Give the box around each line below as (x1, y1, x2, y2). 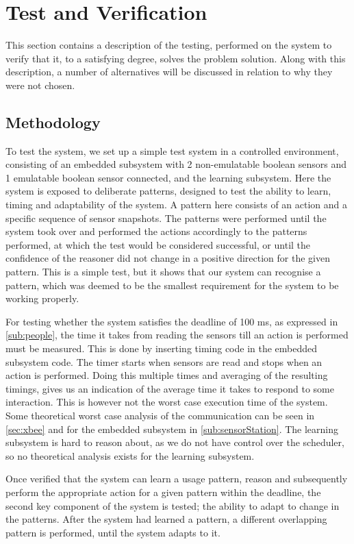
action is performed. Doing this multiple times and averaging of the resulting (5, 368, 328, 382)
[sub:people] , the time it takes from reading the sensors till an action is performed (5, 327, 349, 342)
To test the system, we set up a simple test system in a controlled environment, (5, 143, 339, 158)
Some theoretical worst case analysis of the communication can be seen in (5, 408, 315, 422)
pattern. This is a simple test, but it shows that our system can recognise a (5, 264, 321, 279)
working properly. (5, 291, 79, 306)
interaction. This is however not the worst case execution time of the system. (5, 395, 328, 409)
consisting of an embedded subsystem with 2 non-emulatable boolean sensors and (5, 157, 347, 171)
